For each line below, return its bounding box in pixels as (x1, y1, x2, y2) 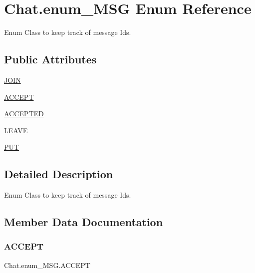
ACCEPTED (4, 108, 44, 119)
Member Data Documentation (4, 214, 163, 230)
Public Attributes (4, 51, 97, 67)
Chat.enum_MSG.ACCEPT (4, 260, 90, 270)
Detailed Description (4, 166, 113, 182)
